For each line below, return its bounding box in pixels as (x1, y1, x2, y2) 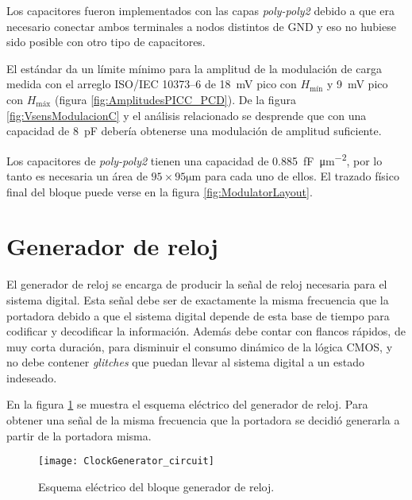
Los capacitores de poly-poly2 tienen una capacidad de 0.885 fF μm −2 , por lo (6, 149, 383, 169)
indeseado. (6, 369, 57, 386)
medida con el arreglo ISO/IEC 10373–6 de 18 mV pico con (6, 76, 297, 92)
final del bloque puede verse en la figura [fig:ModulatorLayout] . (6, 183, 313, 200)
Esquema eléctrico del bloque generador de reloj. (38, 478, 275, 494)
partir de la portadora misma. (6, 427, 152, 444)
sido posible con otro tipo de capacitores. (6, 33, 206, 50)
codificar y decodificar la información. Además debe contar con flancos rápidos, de (6, 323, 406, 339)
